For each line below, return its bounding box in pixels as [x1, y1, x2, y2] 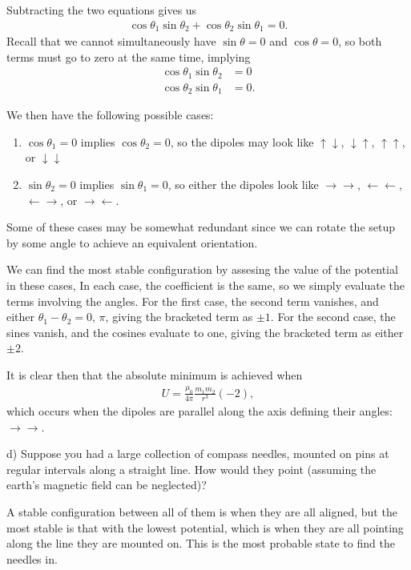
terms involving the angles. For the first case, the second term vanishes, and [6, 292, 379, 309]
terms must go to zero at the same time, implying [6, 48, 251, 65]
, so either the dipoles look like [167, 176, 319, 193]
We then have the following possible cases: [6, 106, 214, 123]
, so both [338, 33, 382, 50]
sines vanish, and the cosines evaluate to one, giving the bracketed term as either [6, 323, 404, 340]
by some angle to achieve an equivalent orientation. [6, 234, 258, 251]
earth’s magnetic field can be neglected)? [6, 476, 207, 493]
